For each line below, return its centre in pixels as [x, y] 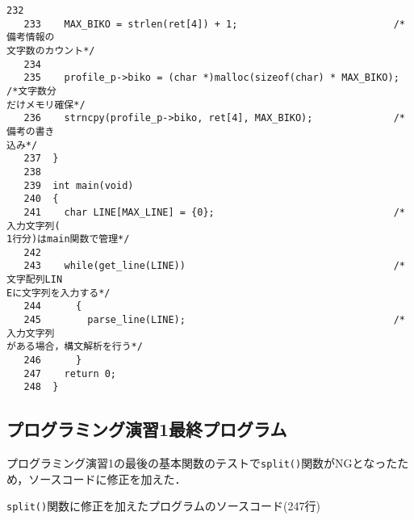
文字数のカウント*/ [51, 50]
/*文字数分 [31, 91]
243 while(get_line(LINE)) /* [214, 266]
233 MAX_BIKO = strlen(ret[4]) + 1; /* [214, 24]
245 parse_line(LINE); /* [214, 320]
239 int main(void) [79, 185]
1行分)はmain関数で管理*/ [68, 239]
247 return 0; [70, 373]
